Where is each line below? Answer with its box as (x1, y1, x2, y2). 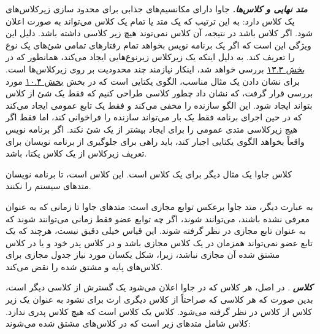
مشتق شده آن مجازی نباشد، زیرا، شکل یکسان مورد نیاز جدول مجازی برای (6, 248, 280, 261)
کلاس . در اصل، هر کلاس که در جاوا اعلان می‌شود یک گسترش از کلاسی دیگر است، (6, 281, 313, 293)
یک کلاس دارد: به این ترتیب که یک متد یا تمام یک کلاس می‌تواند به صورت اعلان (6, 14, 295, 27)
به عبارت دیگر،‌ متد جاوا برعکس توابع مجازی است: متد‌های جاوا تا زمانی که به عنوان (6, 200, 313, 212)
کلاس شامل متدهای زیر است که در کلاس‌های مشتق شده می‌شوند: (6, 317, 251, 330)
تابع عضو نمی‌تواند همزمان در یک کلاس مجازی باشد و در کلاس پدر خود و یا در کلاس (6, 236, 313, 249)
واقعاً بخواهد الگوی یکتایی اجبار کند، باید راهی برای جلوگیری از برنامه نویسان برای (6, 134, 305, 147)
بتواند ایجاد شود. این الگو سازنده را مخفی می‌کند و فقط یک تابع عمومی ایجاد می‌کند (6, 98, 313, 111)
